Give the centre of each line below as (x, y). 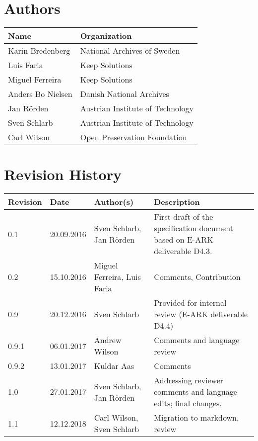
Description (177, 202)
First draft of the (184, 217)
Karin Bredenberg (39, 51)
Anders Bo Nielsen (40, 94)
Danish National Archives (125, 94)
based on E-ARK (184, 240)
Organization (106, 36)
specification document (193, 228)
